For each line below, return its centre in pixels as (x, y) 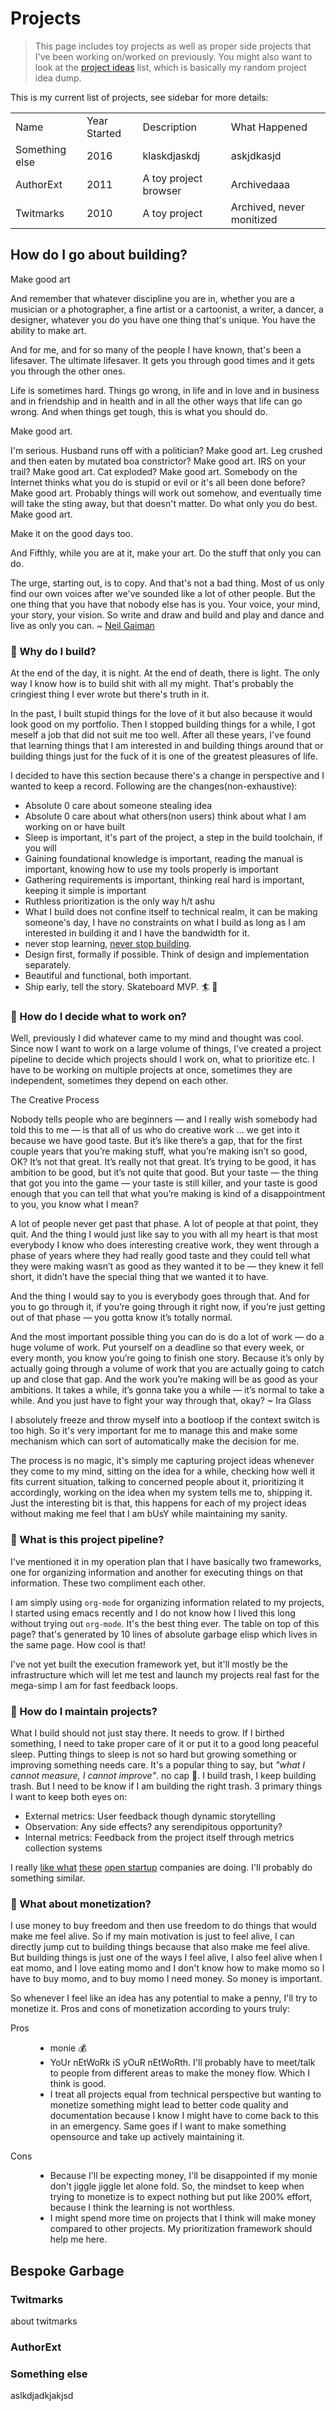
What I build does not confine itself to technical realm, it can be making (171, 912)
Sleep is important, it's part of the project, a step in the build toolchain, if (173, 838)
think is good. (78, 2084)
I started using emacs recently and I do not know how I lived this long (153, 1613)
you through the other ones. (68, 371)
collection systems (63, 1848)
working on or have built (75, 827)
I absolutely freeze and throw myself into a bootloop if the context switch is (165, 1420)
